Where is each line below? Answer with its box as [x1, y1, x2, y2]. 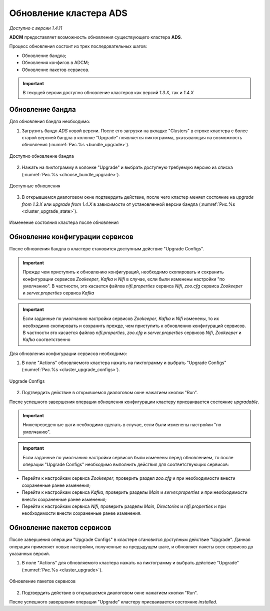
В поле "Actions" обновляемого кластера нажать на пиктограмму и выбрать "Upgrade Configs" [21, 360, 226, 366]
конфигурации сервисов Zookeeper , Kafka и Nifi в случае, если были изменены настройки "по [22, 276, 225, 282]
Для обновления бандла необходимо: [9, 118, 90, 125]
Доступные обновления [9, 183, 61, 189]
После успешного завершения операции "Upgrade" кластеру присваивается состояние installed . [9, 598, 217, 604]
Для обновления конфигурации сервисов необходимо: [9, 351, 127, 357]
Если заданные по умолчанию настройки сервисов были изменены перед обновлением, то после [22, 454, 233, 460]
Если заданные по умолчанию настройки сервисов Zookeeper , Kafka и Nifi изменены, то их [22, 316, 219, 322]
